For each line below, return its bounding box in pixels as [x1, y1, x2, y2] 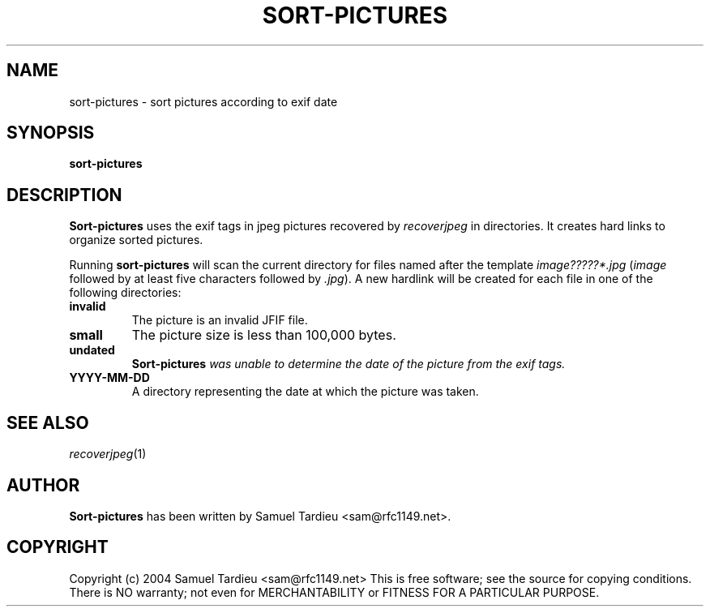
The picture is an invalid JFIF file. [131, 313, 308, 328]
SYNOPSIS [6, 122, 95, 144]
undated [69, 343, 115, 358]
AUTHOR [6, 474, 80, 495]
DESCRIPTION [6, 184, 122, 205]
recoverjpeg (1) [69, 447, 147, 461]
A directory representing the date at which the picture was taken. [131, 384, 479, 399]
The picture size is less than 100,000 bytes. [131, 327, 396, 344]
